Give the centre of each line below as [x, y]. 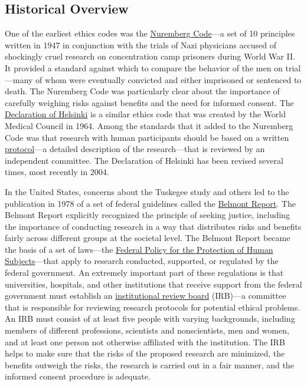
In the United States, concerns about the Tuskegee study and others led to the [147, 191]
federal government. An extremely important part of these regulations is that [144, 273]
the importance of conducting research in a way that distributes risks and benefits [153, 226]
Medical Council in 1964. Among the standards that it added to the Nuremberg [149, 125]
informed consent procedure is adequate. [78, 376]
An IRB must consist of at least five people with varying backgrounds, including [150, 319]
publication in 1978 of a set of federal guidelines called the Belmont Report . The [150, 203]
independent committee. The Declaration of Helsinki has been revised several [144, 160]
